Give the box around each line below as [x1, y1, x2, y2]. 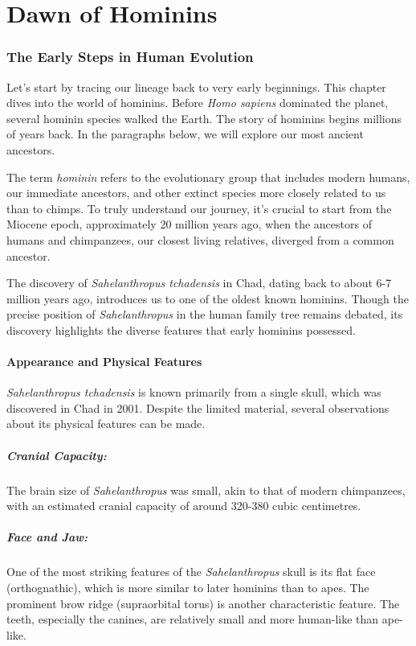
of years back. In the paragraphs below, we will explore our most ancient [6, 125, 364, 142]
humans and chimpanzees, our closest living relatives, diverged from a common [6, 231, 394, 248]
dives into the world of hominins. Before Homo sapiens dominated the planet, [6, 94, 389, 111]
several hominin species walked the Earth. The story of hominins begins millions [6, 109, 402, 126]
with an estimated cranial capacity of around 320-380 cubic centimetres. [6, 497, 361, 514]
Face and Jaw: [6, 529, 88, 545]
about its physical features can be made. [6, 415, 206, 432]
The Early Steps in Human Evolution [6, 47, 254, 67]
